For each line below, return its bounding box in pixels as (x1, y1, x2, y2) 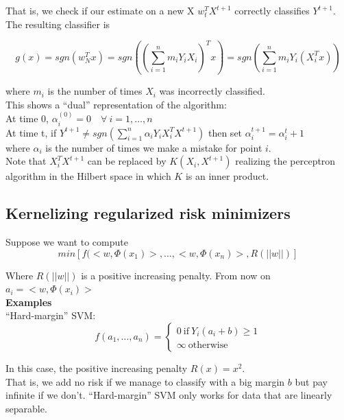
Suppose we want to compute (5, 235, 128, 249)
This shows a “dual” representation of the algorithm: (5, 97, 227, 111)
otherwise (188, 340, 228, 351)
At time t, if (5, 125, 57, 139)
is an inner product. (185, 169, 269, 183)
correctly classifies (234, 3, 310, 17)
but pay (295, 374, 328, 388)
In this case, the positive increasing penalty (5, 361, 188, 375)
